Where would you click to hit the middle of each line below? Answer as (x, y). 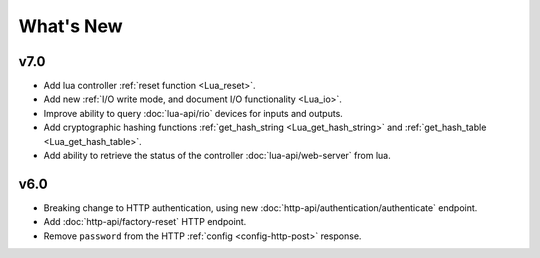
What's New (71, 26)
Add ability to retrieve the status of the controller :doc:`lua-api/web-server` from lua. (217, 156)
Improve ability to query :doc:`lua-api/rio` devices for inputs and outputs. (193, 113)
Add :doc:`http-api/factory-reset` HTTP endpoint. (145, 222)
